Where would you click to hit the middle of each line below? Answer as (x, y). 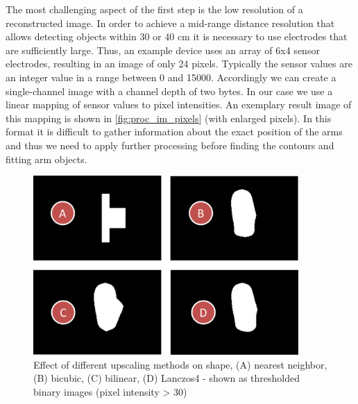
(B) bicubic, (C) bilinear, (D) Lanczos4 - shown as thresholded (167, 378)
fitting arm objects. (46, 159)
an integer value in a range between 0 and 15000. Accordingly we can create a (171, 77)
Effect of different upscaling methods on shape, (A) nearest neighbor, (180, 364)
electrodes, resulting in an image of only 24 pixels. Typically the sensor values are (179, 64)
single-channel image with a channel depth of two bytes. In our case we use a (169, 91)
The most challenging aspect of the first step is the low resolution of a (154, 9)
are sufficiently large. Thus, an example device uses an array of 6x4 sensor (163, 50)
